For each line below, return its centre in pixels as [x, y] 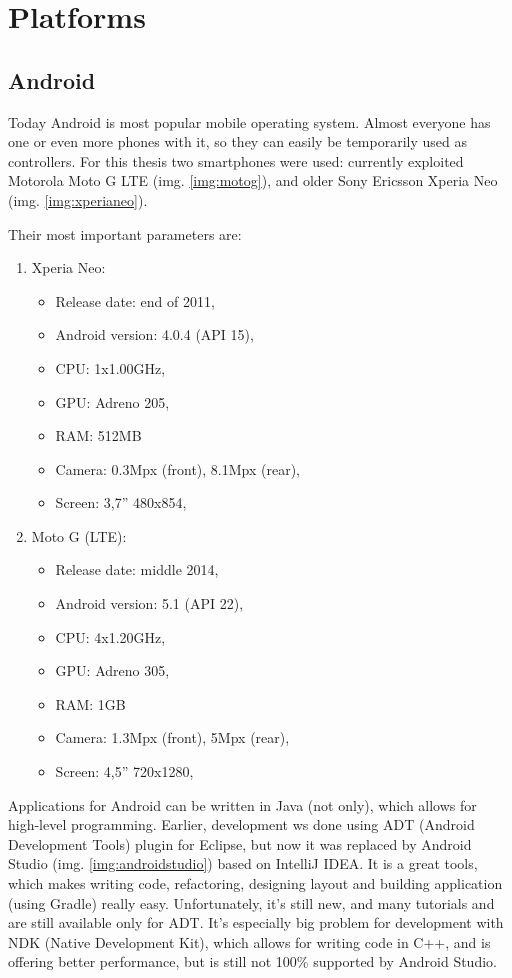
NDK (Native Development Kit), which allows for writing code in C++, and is [249, 941]
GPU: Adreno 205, [112, 401]
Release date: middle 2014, [137, 569]
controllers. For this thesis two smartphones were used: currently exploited [236, 160]
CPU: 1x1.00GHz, [110, 367]
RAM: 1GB [90, 703]
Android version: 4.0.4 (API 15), [154, 334]
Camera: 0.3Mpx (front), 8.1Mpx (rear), [178, 468]
